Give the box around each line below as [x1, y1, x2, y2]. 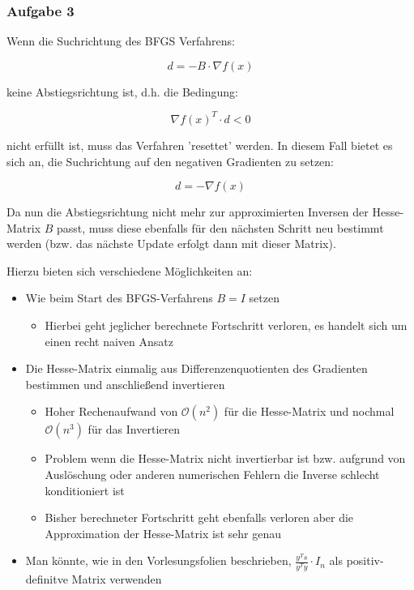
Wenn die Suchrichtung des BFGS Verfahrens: [6, 32, 235, 49]
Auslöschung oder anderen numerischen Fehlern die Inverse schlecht [45, 466, 380, 483]
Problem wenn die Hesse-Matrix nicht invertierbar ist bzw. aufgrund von [45, 450, 406, 467]
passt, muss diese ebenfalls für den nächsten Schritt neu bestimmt [57, 219, 384, 236]
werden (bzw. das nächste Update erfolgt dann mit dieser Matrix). [6, 235, 336, 252]
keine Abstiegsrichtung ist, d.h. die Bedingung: [6, 83, 238, 100]
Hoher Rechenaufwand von [45, 403, 178, 420]
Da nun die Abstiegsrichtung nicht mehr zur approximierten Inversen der [6, 203, 369, 220]
